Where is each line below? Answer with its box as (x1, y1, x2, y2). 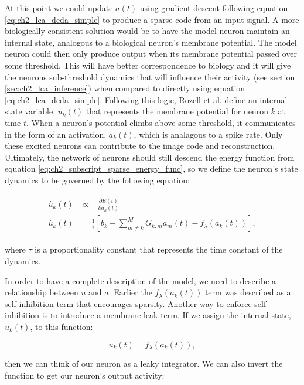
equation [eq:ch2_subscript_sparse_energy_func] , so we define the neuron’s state (5, 162, 298, 175)
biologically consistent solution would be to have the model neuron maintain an (5, 25, 290, 37)
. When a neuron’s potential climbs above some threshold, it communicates (26, 116, 296, 128)
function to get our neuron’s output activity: (5, 369, 165, 381)
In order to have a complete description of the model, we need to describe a (5, 274, 276, 287)
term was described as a (204, 286, 291, 298)
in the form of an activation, (5, 128, 107, 140)
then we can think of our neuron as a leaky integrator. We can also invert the (5, 357, 283, 369)
